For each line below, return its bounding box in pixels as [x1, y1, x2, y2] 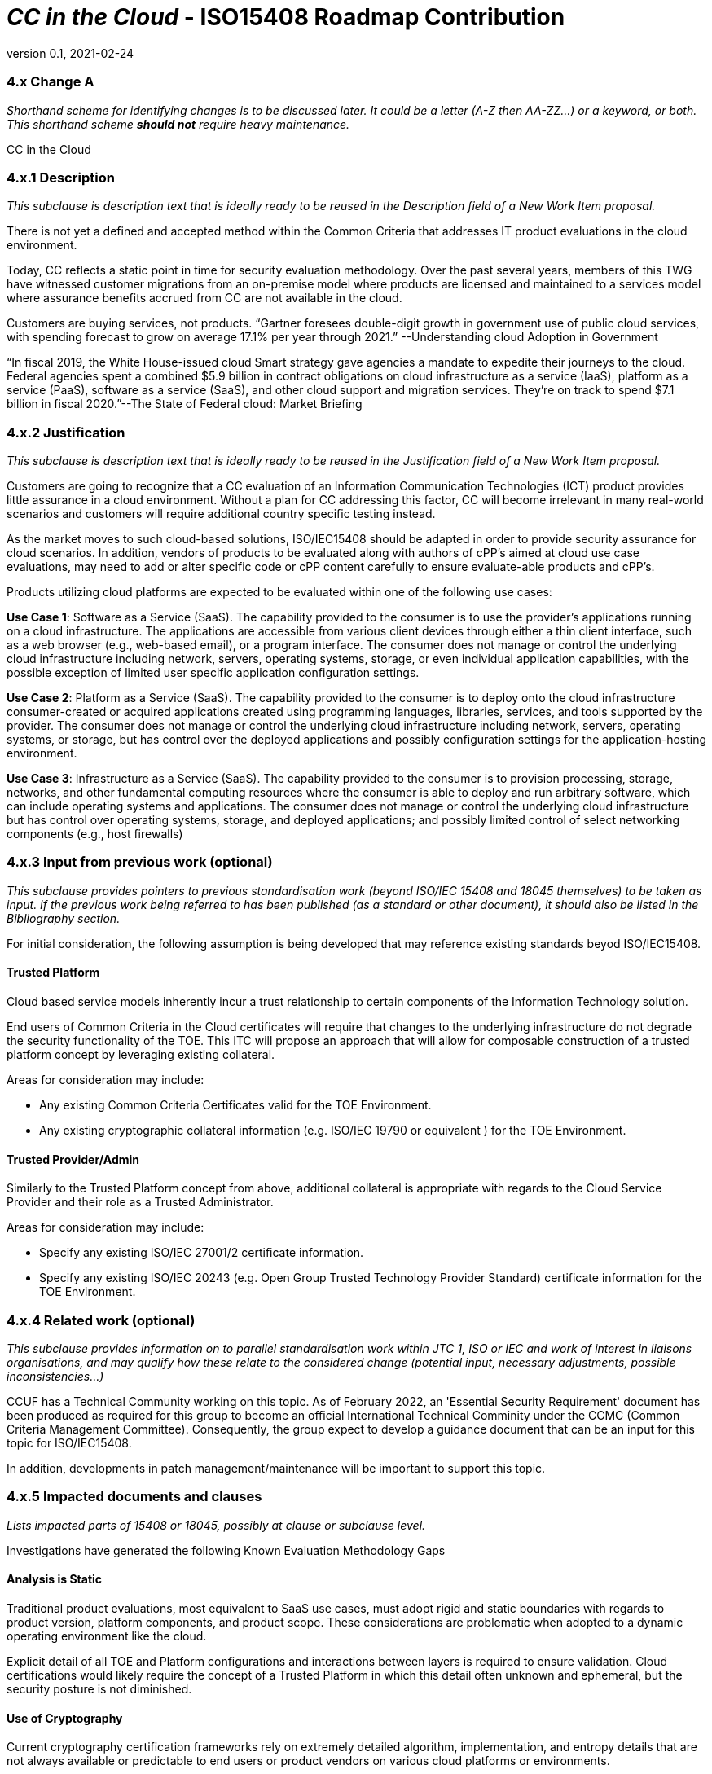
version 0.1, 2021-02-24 [7, 46, 134, 60]
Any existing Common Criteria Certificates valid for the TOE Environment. [39, 1097, 432, 1112]
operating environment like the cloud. [7, 1628, 207, 1643]
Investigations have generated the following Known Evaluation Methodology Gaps [7, 1543, 446, 1557]
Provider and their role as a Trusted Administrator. [7, 1195, 274, 1210]
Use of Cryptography [7, 1710, 123, 1725]
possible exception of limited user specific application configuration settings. [7, 665, 420, 679]
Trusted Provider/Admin [7, 1152, 140, 1166]
